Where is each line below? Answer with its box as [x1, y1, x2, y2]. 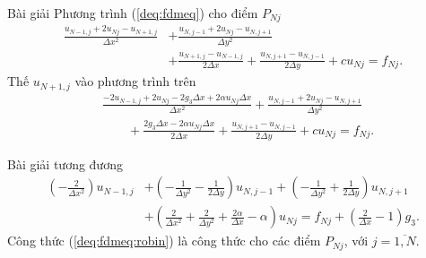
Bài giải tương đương [7, 154, 123, 173]
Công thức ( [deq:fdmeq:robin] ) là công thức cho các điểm [7, 231, 321, 250]
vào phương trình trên [74, 72, 196, 90]
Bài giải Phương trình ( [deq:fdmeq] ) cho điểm [7, 4, 258, 21]
